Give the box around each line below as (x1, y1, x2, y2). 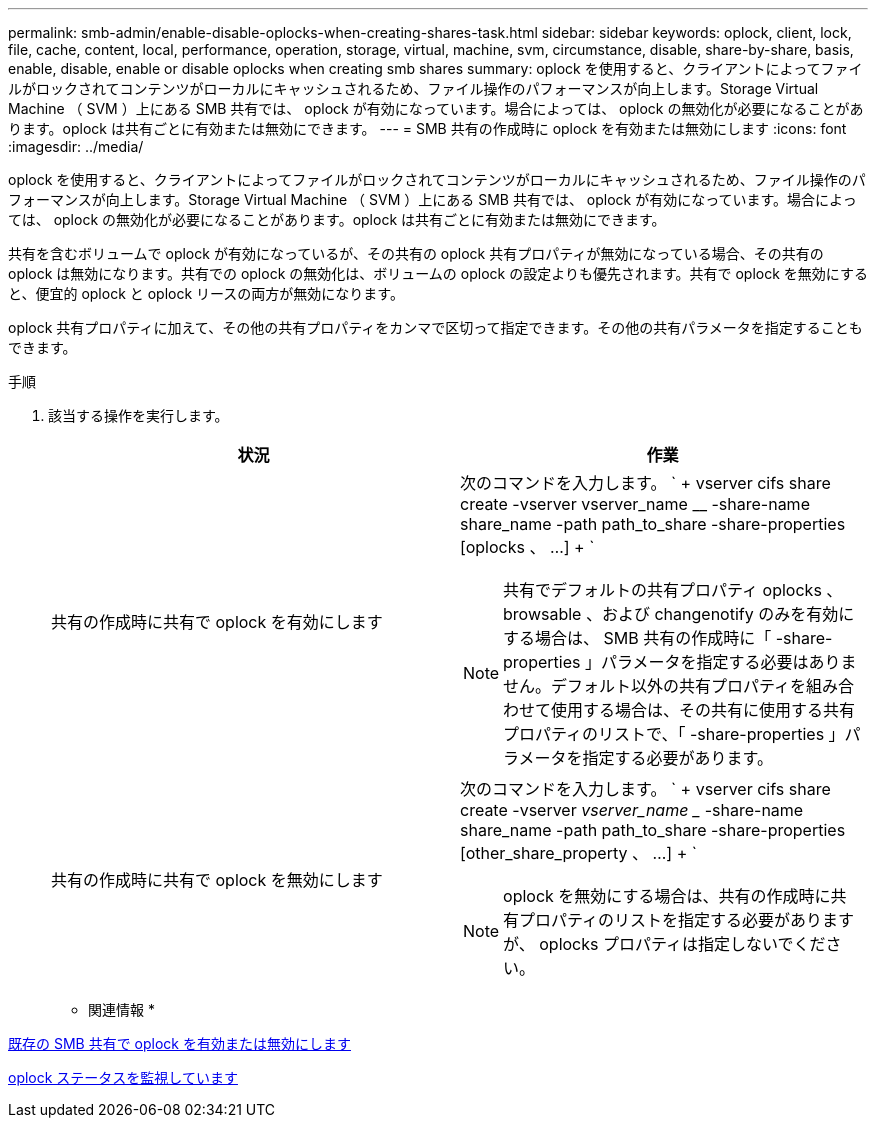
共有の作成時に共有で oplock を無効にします (51, 870, 383, 890)
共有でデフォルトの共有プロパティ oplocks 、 (503, 580, 843, 600)
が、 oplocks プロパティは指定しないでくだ (503, 934, 826, 954)
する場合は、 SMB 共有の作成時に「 (503, 628, 772, 648)
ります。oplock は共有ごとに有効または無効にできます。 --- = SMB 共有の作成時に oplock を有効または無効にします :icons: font (8, 120, 847, 137)
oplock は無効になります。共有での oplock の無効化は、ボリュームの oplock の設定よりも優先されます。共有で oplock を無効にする (8, 265, 868, 282)
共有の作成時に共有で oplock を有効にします (51, 612, 383, 632)
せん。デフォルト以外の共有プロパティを (503, 676, 807, 696)
